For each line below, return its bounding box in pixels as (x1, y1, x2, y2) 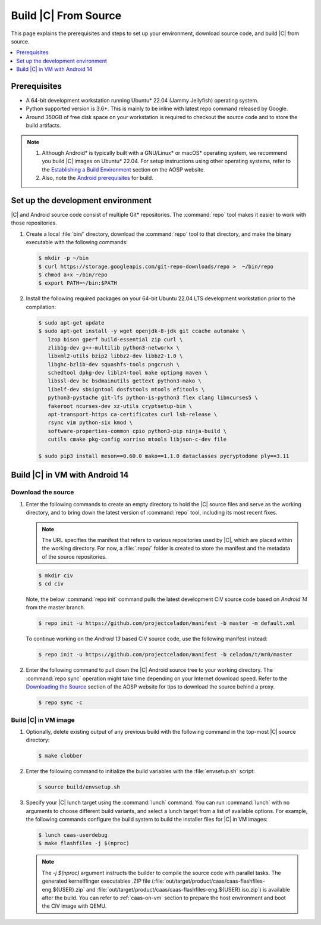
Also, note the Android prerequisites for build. (42, 175, 154, 182)
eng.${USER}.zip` (42, 886, 86, 893)
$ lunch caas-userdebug (38, 831, 108, 838)
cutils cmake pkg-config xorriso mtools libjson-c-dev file (48, 436, 227, 443)
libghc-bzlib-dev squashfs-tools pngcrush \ (48, 361, 180, 367)
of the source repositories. (42, 553, 107, 560)
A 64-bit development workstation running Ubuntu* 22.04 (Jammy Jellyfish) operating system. (26, 97, 259, 104)
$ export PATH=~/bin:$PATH (38, 280, 117, 286)
